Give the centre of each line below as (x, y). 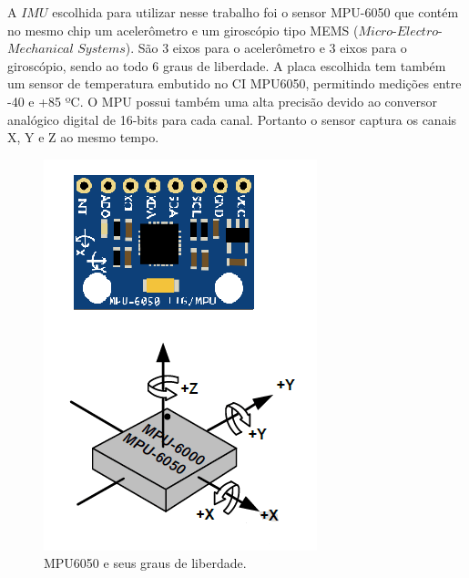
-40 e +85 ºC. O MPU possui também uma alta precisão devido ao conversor (222, 101)
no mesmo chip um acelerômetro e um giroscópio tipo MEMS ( (183, 30)
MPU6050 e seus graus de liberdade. (145, 563)
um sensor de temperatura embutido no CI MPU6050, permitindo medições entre (234, 83)
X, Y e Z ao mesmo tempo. (83, 137)
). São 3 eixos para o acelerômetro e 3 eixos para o (266, 48)
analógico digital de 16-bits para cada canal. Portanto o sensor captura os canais (232, 119)
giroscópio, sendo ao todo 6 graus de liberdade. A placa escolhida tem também (227, 65)
